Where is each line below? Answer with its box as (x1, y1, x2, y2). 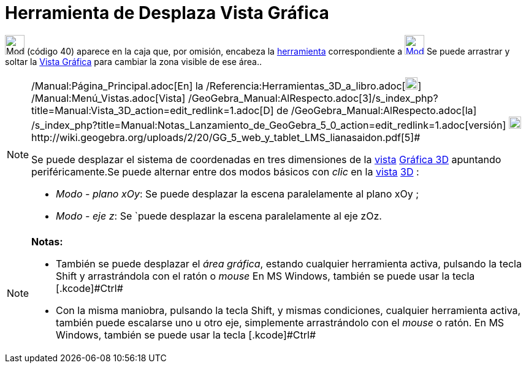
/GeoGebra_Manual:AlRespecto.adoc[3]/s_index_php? (188, 91, 438, 104)
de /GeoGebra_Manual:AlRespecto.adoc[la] (276, 104, 477, 117)
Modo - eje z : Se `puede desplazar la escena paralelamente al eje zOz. (56, 209, 382, 222)
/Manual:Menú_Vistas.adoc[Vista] (31, 91, 186, 104)
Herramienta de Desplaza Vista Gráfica (5, 2, 329, 23)
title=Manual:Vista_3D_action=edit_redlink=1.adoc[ (31, 104, 264, 117)
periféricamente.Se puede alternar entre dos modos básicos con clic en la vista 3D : (31, 165, 419, 178)
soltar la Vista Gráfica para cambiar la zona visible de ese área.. (5, 56, 262, 67)
